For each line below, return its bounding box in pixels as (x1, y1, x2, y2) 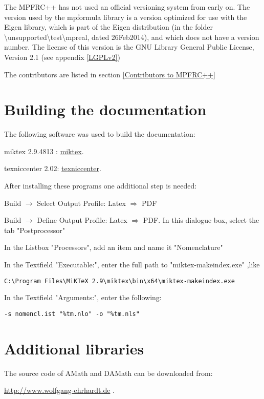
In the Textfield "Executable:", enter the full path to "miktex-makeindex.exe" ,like (4, 259, 260, 270)
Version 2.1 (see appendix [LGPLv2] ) (4, 51, 120, 62)
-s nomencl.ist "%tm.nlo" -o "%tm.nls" (4, 310, 140, 318)
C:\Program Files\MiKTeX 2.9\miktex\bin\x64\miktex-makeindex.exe (4, 277, 235, 285)
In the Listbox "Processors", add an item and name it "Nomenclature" (4, 242, 223, 253)
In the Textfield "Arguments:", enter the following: (4, 292, 162, 303)
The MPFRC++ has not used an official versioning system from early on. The (4, 2, 250, 12)
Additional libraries (4, 338, 144, 359)
